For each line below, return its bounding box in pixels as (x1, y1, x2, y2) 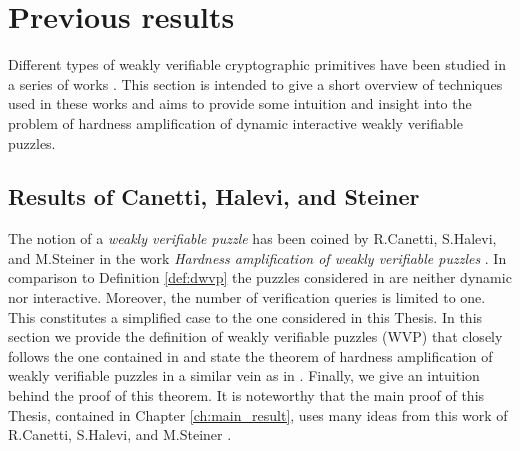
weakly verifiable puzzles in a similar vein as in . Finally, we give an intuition (8, 365, 480, 386)
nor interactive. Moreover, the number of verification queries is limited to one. (8, 287, 486, 308)
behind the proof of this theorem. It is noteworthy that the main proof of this (8, 385, 485, 406)
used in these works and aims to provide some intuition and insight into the (8, 93, 472, 114)
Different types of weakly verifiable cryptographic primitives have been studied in (8, 54, 507, 75)
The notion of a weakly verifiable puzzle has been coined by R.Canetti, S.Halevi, (8, 228, 497, 249)
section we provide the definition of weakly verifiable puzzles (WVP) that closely (8, 326, 503, 347)
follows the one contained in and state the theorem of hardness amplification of (8, 345, 493, 366)
